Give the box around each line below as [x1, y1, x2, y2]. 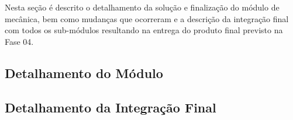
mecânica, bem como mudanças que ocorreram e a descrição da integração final [5, 12, 289, 24]
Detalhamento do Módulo [5, 63, 163, 82]
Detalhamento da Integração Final [5, 98, 216, 116]
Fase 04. [5, 35, 34, 47]
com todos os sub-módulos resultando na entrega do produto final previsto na [5, 24, 283, 36]
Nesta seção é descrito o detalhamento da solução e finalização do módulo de [5, 1, 280, 13]
